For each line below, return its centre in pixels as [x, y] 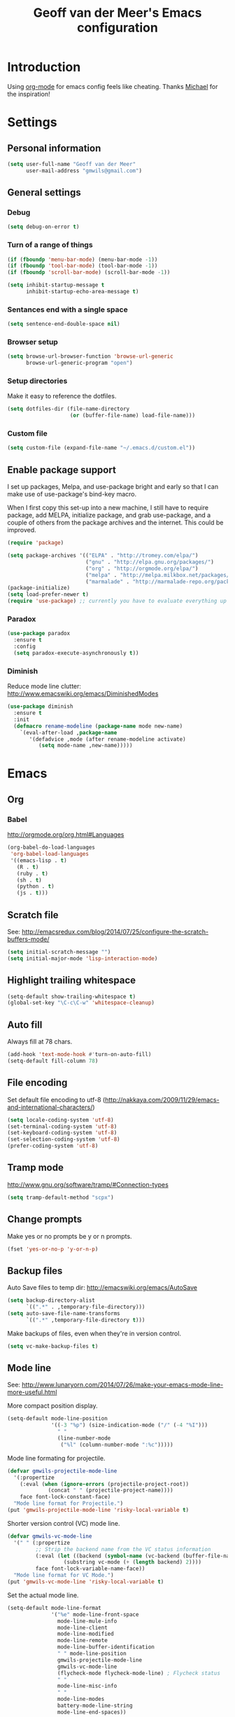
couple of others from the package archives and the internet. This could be [115, 522]
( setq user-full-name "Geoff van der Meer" [72, 164]
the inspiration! [29, 94]
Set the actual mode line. [43, 1595]
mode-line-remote [83, 1641]
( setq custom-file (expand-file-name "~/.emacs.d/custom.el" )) [101, 448]
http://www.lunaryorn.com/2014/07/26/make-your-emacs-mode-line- [123, 1385]
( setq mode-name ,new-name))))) [85, 746]
